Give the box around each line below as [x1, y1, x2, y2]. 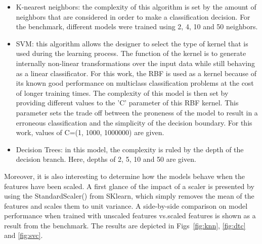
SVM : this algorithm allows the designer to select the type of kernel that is [16, 38, 248, 48]
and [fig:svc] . [4, 230, 43, 240]
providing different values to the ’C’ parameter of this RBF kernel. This [16, 97, 239, 108]
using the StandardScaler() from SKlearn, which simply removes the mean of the [4, 191, 254, 201]
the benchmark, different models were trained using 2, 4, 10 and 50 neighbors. [16, 21, 258, 32]
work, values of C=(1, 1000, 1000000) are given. [16, 127, 164, 138]
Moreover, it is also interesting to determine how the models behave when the [4, 170, 245, 181]
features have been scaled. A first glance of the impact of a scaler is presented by [4, 180, 254, 191]
